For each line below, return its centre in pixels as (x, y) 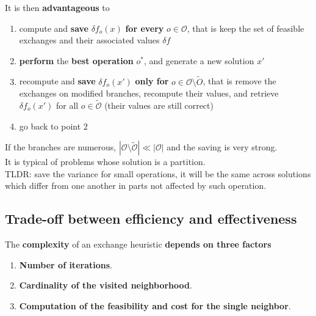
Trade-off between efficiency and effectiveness (151, 219)
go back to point (50, 126)
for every (145, 28)
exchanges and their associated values (89, 40)
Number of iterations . (66, 264)
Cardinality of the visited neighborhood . (106, 285)
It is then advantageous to (57, 7)
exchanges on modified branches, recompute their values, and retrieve (149, 93)
